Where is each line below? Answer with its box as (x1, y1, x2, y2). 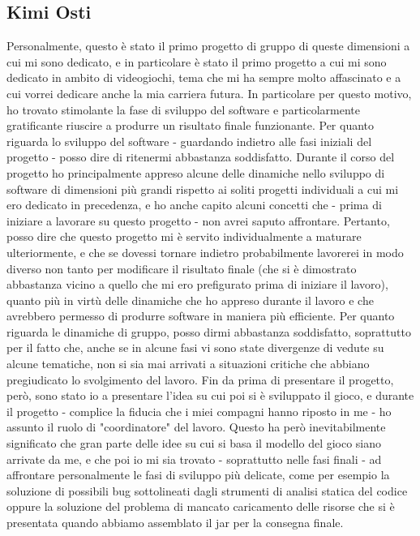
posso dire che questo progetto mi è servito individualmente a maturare (6, 228, 362, 245)
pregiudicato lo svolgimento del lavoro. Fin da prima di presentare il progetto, (6, 371, 394, 388)
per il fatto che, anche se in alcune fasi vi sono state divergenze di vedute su (6, 339, 384, 356)
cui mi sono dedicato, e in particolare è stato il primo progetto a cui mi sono (6, 53, 387, 70)
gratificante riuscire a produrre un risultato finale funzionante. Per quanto (6, 117, 375, 134)
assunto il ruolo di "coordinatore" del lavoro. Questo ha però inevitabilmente (6, 418, 386, 435)
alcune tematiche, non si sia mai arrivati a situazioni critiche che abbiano (6, 355, 370, 372)
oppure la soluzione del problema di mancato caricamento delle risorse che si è (6, 498, 395, 515)
